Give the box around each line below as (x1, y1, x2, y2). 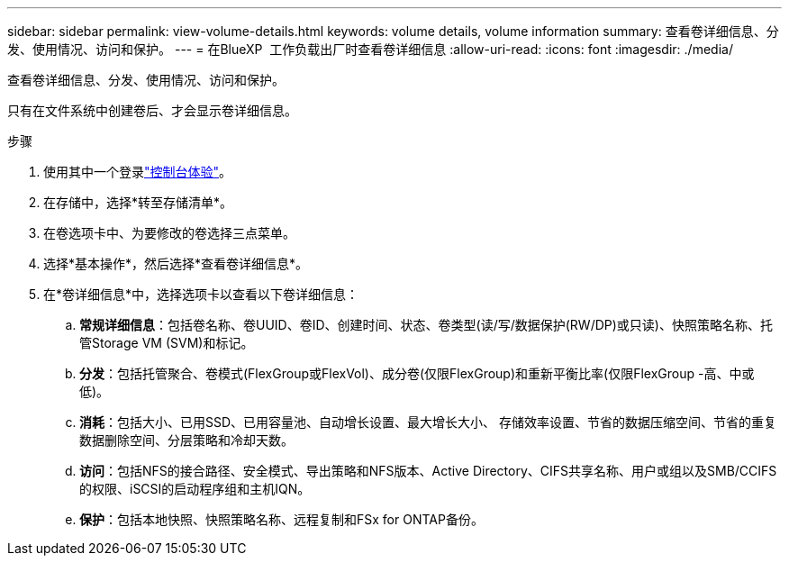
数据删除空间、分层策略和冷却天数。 (79, 432, 294, 448)
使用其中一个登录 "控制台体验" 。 (43, 164, 232, 179)
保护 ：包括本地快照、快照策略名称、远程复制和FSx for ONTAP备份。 (79, 512, 484, 527)
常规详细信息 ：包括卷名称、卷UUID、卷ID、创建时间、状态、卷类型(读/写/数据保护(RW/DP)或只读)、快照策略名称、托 (79, 317, 773, 332)
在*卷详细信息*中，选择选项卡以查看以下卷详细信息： (43, 286, 359, 302)
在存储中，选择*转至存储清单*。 (43, 195, 233, 210)
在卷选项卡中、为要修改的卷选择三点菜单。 (43, 225, 295, 241)
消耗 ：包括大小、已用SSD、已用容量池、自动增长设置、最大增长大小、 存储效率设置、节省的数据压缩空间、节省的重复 (79, 414, 777, 430)
